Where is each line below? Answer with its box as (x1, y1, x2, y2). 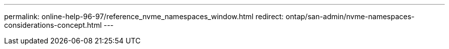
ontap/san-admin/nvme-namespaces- (285, 12, 415, 21)
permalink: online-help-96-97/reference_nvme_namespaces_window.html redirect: (4, 12, 284, 21)
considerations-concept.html (4, 21, 102, 29)
